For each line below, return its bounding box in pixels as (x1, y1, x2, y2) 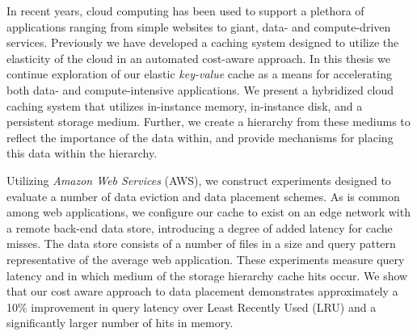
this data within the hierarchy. (6, 145, 158, 162)
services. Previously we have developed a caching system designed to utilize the (6, 34, 399, 51)
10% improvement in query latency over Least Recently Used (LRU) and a (6, 298, 377, 315)
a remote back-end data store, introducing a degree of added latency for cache (6, 219, 393, 236)
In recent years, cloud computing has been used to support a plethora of (6, 2, 364, 19)
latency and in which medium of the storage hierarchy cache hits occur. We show (6, 267, 408, 283)
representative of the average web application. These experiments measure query (6, 250, 405, 267)
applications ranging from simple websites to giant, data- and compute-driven (6, 18, 391, 35)
